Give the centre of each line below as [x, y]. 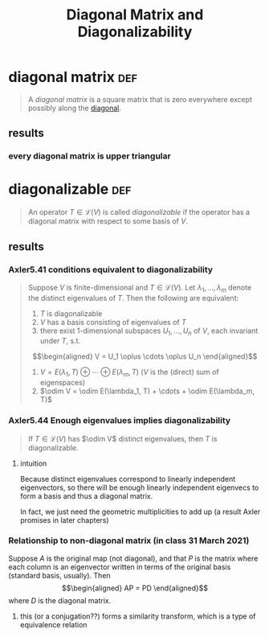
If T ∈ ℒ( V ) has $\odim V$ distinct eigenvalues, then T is [122, 438]
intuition [33, 463]
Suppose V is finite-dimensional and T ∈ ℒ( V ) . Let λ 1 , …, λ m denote [140, 288]
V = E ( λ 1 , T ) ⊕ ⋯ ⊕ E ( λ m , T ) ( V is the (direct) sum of [129, 373]
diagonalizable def [70, 189]
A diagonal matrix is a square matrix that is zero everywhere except [140, 99]
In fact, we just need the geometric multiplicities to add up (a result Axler [140, 512]
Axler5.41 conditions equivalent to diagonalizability [111, 269]
